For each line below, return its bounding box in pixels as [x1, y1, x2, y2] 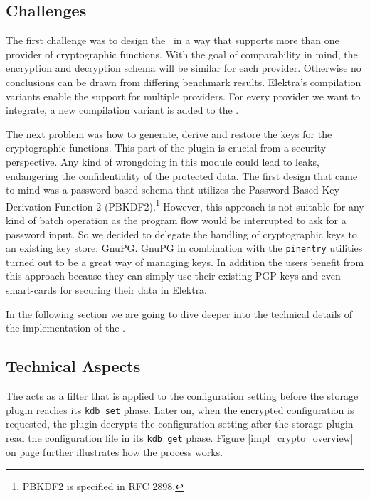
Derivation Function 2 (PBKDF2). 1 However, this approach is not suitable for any [6, 196, 364, 213]
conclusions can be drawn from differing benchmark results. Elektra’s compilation [6, 74, 361, 89]
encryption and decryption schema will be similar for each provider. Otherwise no [6, 60, 361, 75]
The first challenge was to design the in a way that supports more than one [6, 33, 339, 48]
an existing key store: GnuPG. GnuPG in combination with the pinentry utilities [6, 240, 363, 255]
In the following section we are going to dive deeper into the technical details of [6, 306, 353, 321]
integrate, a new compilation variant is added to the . [6, 102, 239, 117]
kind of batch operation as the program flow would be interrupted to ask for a [6, 212, 347, 227]
